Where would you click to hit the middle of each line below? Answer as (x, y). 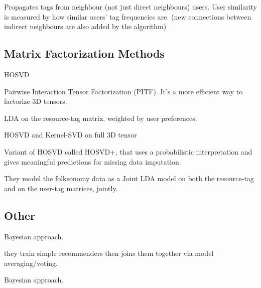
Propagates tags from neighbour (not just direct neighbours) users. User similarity (130, 7)
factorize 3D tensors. (36, 101)
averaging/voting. (31, 263)
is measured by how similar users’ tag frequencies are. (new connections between (128, 16)
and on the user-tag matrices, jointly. (61, 188)
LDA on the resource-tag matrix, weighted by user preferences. (101, 118)
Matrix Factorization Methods (84, 53)
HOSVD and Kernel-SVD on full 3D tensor (71, 135)
